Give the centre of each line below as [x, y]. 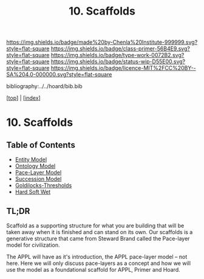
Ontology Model [35, 166]
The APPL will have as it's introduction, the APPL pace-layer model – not [97, 257]
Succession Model [38, 179]
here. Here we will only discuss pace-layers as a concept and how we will [99, 263]
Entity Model [31, 160]
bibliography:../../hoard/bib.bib [45, 86]
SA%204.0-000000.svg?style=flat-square [59, 75]
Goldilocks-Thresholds [43, 185]
